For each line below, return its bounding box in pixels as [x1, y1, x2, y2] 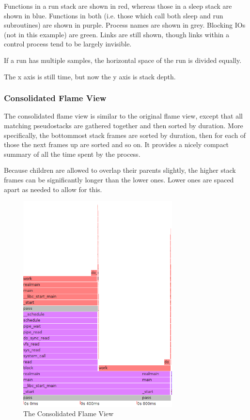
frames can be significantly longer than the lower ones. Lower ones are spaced [4, 174, 234, 184]
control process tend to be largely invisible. [4, 39, 132, 49]
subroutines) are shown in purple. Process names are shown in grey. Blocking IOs [4, 20, 246, 30]
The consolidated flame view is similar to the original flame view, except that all [4, 111, 243, 121]
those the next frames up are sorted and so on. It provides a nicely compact [4, 139, 229, 150]
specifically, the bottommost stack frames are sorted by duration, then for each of [4, 130, 246, 140]
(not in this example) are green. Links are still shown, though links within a [4, 29, 230, 39]
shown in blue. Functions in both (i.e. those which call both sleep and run [4, 10, 223, 20]
